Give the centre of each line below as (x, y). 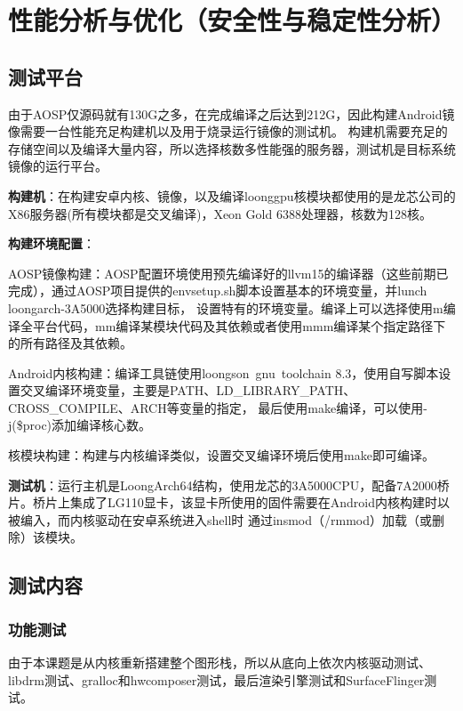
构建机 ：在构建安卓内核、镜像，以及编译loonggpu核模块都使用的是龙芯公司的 (232, 195)
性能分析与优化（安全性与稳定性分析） (232, 20)
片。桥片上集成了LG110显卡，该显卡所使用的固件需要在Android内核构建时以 (229, 502)
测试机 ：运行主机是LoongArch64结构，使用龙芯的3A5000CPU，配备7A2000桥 (229, 485)
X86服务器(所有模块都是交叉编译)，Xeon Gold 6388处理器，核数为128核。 (220, 213)
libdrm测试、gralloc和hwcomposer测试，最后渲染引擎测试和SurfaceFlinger (216, 679)
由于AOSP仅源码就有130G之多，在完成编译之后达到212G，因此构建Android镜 (231, 113)
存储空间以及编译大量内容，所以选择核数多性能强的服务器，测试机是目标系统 (232, 148)
